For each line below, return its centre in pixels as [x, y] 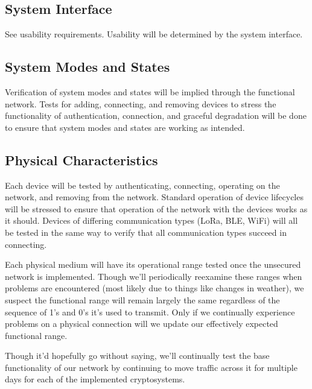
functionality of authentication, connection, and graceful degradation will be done [156, 115]
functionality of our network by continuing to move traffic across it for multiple [151, 367]
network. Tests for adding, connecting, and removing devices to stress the [141, 103]
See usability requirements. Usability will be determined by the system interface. [154, 34]
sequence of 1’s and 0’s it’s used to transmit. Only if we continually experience [150, 312]
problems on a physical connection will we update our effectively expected [142, 324]
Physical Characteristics [81, 160]
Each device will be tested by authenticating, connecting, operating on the [142, 185]
